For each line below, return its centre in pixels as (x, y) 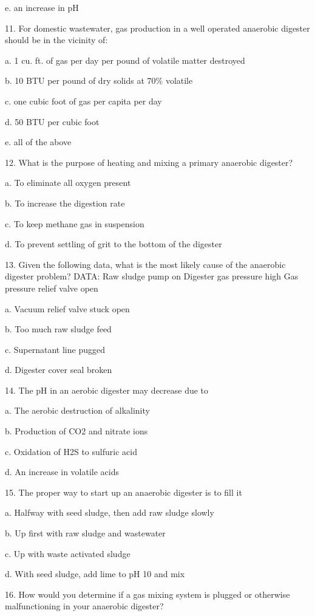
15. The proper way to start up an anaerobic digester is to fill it (124, 492)
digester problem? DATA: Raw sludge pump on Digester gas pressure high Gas (152, 276)
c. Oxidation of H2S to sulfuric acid (71, 451)
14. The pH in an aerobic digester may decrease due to (107, 390)
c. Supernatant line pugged (55, 349)
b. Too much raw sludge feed (58, 329)
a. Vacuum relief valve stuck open (67, 308)
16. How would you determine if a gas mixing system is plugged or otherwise (147, 594)
